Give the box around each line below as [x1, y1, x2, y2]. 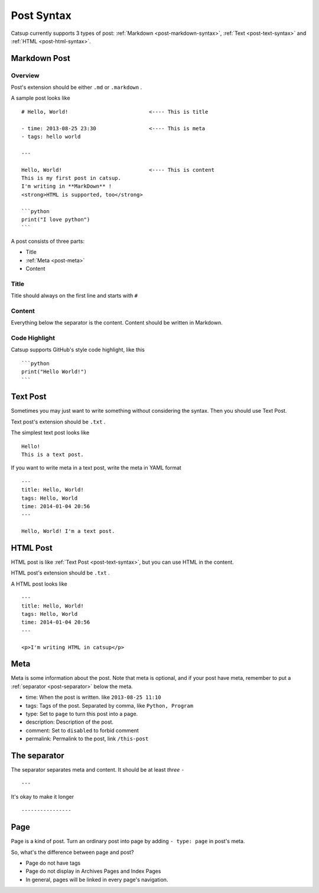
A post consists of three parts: [11, 237, 85, 245]
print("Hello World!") [21, 368, 87, 375]
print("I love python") [21, 216, 90, 223]
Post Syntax [11, 9, 72, 22]
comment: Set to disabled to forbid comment [25, 727, 139, 734]
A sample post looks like [11, 95, 70, 102]
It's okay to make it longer [11, 793, 74, 800]
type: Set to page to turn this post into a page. [25, 710, 138, 717]
